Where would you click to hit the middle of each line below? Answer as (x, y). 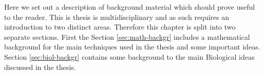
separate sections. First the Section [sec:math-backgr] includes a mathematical (127, 36)
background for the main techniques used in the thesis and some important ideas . (132, 47)
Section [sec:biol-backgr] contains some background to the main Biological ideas (129, 56)
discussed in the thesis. (40, 67)
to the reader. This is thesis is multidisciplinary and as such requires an (117, 17)
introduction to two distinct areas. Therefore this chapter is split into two (120, 27)
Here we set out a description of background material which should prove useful (130, 7)
